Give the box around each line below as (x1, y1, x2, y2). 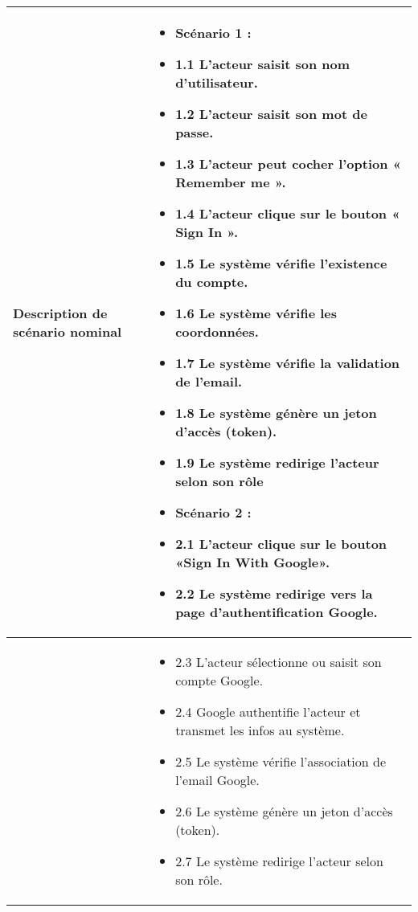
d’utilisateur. (175, 73, 258, 92)
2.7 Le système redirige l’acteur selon (175, 852, 383, 870)
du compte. (175, 272, 248, 291)
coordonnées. (175, 322, 259, 341)
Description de (13, 304, 108, 322)
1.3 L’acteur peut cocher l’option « (175, 154, 401, 173)
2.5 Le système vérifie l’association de (175, 752, 387, 771)
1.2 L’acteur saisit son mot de (175, 104, 367, 123)
